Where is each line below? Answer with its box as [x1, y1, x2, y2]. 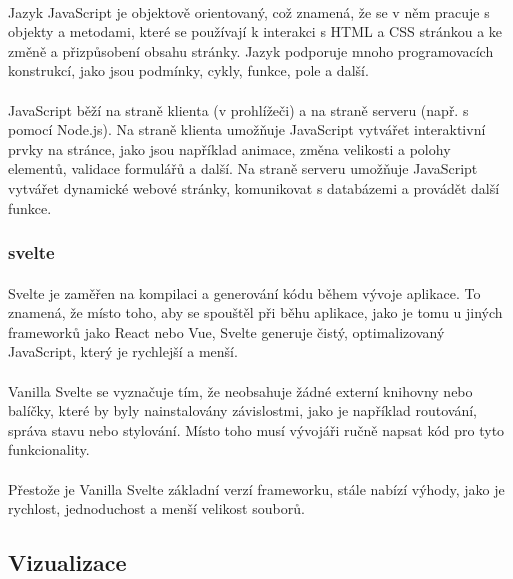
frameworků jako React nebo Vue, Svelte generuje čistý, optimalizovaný [8, 321, 445, 342]
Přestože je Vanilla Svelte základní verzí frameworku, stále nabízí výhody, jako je [8, 478, 505, 499]
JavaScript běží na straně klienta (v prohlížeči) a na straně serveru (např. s [8, 99, 469, 120]
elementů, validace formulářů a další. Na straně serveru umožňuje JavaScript [8, 158, 478, 179]
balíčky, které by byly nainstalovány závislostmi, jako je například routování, [8, 400, 478, 421]
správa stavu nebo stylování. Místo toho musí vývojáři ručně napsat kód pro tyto [8, 419, 505, 440]
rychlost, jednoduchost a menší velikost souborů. [8, 498, 305, 519]
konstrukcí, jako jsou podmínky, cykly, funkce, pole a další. [8, 60, 369, 81]
